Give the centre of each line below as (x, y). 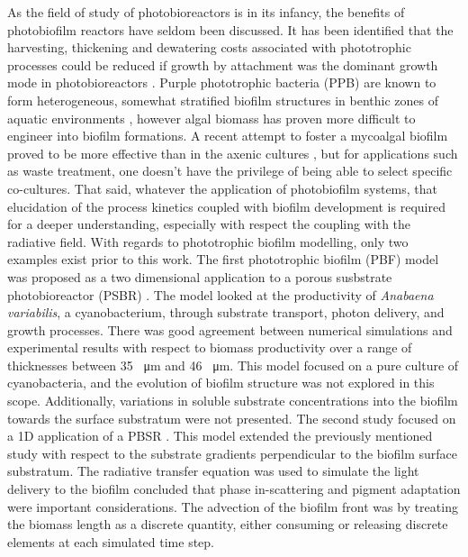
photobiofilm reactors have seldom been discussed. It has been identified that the (230, 29)
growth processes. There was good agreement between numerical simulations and (230, 329)
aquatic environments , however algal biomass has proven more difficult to (211, 118)
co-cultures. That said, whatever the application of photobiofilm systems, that (223, 188)
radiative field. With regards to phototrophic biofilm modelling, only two (208, 241)
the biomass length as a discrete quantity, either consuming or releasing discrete (228, 524)
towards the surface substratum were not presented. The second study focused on (232, 418)
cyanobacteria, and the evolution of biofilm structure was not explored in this (221, 383)
